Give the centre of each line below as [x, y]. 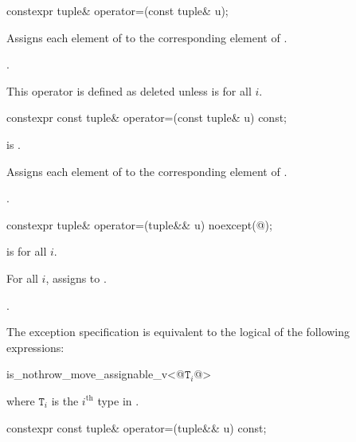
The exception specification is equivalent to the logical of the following [178, 332]
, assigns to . [76, 278]
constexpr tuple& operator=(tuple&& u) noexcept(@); [139, 224]
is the [65, 400]
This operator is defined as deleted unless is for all [129, 90]
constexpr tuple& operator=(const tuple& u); [117, 10]
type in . [118, 400]
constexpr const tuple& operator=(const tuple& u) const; [147, 117]
